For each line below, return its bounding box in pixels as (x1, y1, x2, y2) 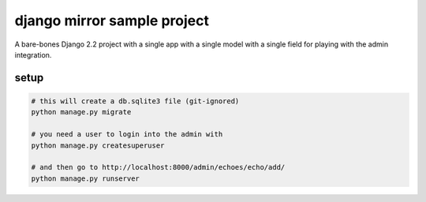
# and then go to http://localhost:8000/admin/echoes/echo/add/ (31, 163, 286, 172)
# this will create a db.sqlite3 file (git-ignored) (31, 96, 240, 106)
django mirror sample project (14, 12, 209, 29)
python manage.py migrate (31, 107, 132, 117)
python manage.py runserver (31, 174, 140, 183)
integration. (14, 50, 52, 59)
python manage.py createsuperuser (31, 140, 165, 150)
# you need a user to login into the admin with (31, 130, 223, 139)
